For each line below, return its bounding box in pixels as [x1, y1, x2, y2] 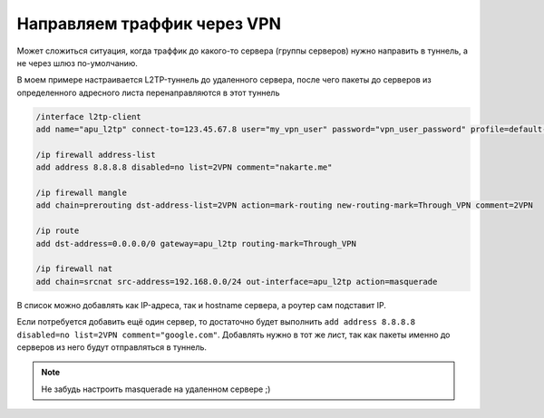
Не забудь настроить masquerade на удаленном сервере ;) [41, 384, 271, 394]
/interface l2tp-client [35, 112, 142, 122]
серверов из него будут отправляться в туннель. [16, 341, 208, 353]
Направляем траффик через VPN [16, 14, 281, 34]
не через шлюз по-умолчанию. [16, 57, 138, 68]
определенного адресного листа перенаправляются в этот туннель [16, 87, 280, 98]
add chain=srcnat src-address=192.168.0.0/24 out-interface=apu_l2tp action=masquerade [35, 277, 438, 287]
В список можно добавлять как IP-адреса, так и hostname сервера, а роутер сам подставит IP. [16, 299, 387, 310]
